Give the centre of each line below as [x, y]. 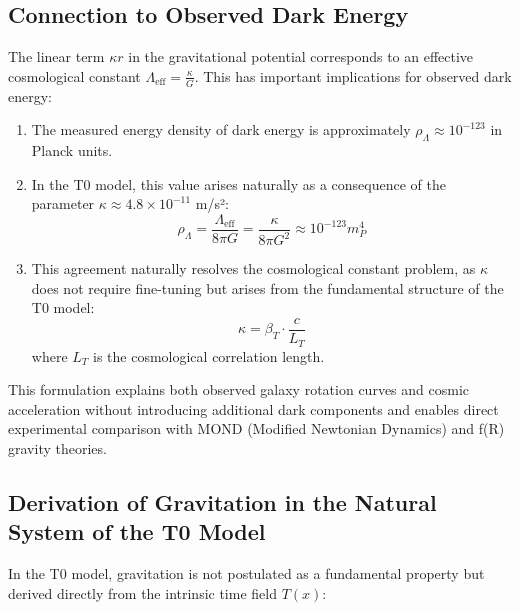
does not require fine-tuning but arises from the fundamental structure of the [267, 287]
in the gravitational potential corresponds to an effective [301, 56]
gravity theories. [57, 447]
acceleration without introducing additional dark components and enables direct [253, 408]
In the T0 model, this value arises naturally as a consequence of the [238, 183]
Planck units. [72, 150]
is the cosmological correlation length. [209, 355]
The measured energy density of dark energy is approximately [221, 129]
